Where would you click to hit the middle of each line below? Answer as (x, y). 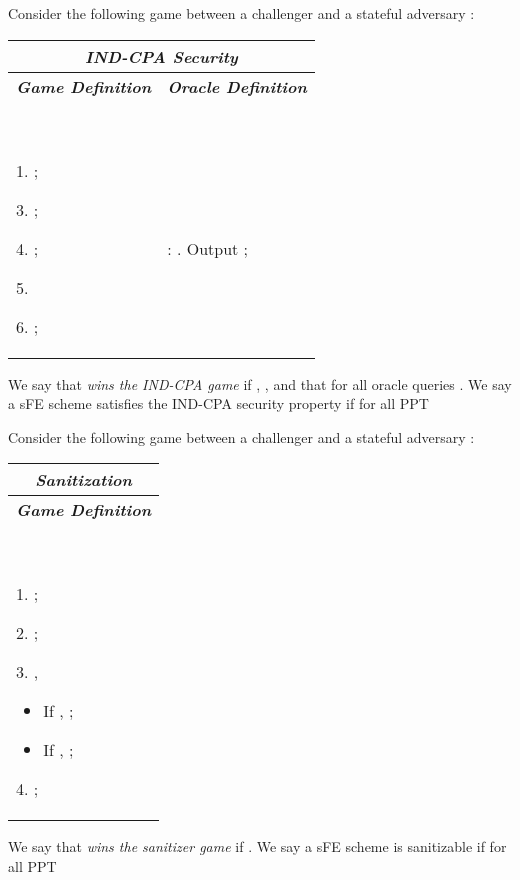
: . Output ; (208, 248)
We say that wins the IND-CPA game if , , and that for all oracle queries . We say (260, 383)
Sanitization (83, 480)
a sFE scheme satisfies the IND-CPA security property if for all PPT (218, 403)
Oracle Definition (237, 86)
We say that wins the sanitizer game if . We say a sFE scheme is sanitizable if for (257, 846)
